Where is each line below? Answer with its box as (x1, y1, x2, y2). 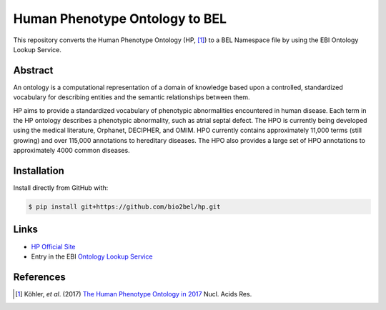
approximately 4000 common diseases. (13, 146, 130, 155)
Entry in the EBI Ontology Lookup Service (31, 252, 153, 261)
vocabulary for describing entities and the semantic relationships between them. (13, 93, 250, 101)
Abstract (13, 64, 54, 76)
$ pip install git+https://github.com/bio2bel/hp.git (28, 203, 221, 211)
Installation (13, 165, 64, 176)
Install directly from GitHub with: (13, 184, 109, 192)
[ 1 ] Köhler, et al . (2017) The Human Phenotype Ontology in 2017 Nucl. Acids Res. (15, 289, 252, 298)
